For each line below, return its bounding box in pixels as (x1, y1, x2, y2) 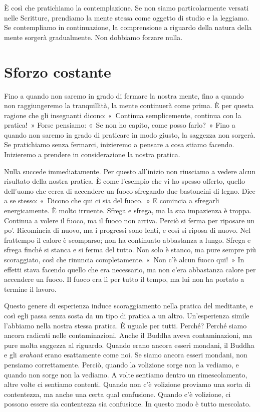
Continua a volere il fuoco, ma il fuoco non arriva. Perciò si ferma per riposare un (4, 215, 255, 225)
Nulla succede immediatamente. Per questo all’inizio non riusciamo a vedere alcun (4, 166, 256, 176)
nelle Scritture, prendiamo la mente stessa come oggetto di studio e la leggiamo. (4, 12, 249, 23)
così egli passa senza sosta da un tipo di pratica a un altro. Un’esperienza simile (4, 310, 249, 320)
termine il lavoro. (4, 283, 57, 294)
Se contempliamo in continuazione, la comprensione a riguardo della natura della (4, 22, 252, 33)
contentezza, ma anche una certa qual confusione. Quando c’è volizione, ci (4, 388, 231, 399)
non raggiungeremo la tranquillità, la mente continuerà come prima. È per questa (4, 100, 254, 111)
